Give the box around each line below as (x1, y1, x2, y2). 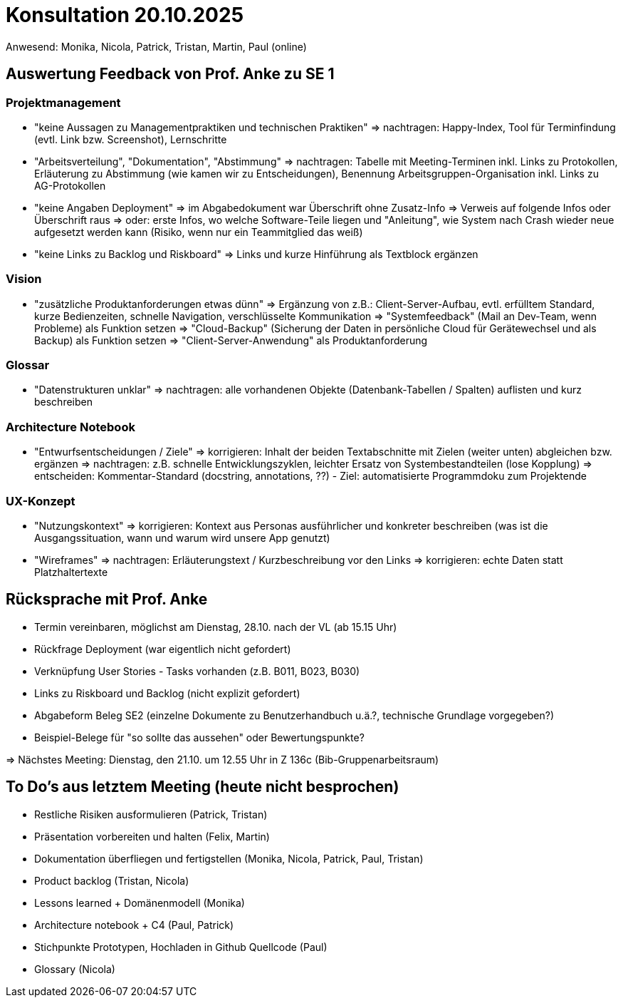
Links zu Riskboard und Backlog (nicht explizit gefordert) (34, 686, 300, 699)
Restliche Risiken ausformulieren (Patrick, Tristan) (34, 808, 268, 821)
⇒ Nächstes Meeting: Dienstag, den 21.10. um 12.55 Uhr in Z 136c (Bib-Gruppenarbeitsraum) (6, 753, 439, 766)
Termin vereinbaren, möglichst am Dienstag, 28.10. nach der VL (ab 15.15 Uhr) (34, 620, 397, 633)
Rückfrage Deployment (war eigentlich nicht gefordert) (34, 642, 291, 655)
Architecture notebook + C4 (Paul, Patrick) (34, 918, 234, 931)
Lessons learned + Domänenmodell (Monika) (34, 896, 245, 909)
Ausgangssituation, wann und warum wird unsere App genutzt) (34, 531, 330, 544)
